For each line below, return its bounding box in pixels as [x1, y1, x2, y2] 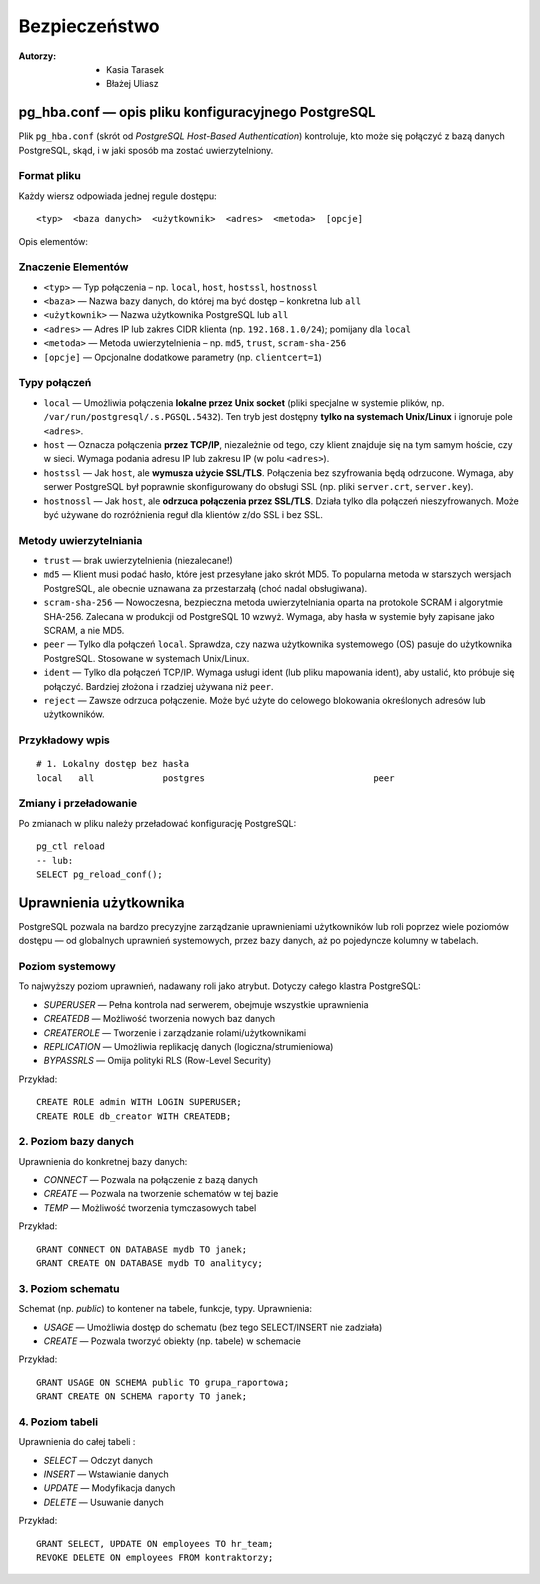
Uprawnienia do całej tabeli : [18, 1436, 136, 1448]
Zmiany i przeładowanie [18, 796, 138, 810]
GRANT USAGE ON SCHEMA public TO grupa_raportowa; [36, 1376, 290, 1388]
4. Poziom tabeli [18, 1415, 99, 1429]
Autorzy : [18, 50, 57, 62]
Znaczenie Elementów [18, 260, 129, 274]
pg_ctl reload [36, 841, 105, 852]
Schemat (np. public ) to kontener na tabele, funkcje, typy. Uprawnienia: [18, 1303, 312, 1315]
